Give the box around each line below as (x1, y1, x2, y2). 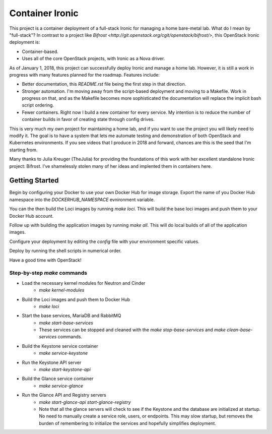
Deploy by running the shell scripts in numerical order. (9, 247, 122, 254)
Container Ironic (9, 8, 79, 19)
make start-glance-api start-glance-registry (39, 399, 131, 405)
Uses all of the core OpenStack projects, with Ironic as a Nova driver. (22, 55, 165, 61)
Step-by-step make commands (9, 270, 88, 277)
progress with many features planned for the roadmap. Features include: (9, 72, 160, 78)
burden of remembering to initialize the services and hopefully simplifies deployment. (39, 420, 216, 426)
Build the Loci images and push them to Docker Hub (22, 296, 130, 302)
